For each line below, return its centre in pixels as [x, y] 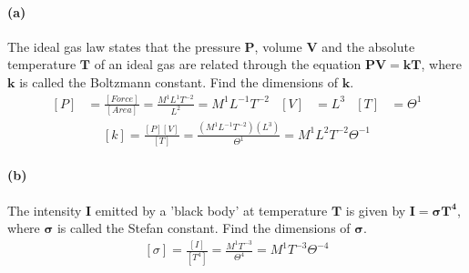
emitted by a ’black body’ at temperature [211, 210]
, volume [278, 46]
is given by [376, 210]
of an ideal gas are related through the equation [228, 64]
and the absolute [368, 46]
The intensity [45, 210]
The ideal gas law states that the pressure [124, 46]
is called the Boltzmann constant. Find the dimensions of [179, 81]
